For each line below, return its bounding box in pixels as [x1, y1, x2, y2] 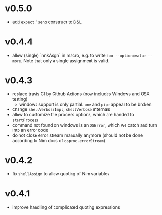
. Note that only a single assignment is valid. [21, 57, 109, 64]
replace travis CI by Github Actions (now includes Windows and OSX [12, 91, 150, 97]
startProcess [12, 118, 39, 123]
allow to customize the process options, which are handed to [12, 111, 135, 117]
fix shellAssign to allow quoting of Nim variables [12, 171, 110, 176]
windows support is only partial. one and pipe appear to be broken [19, 101, 152, 107]
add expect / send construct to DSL [12, 19, 82, 25]
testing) [12, 96, 28, 102]
